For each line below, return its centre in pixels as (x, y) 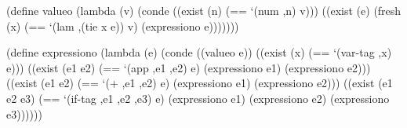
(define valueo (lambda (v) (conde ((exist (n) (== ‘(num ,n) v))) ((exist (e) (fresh (204, 10)
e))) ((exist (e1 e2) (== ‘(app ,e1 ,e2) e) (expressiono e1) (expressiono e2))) (189, 67)
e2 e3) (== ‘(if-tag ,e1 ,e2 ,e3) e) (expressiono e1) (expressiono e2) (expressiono (198, 98)
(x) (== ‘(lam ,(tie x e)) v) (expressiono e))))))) (123, 26)
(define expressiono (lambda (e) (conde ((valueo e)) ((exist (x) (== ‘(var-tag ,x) (199, 52)
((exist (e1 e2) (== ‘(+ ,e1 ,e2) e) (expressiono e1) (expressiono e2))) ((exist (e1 (200, 83)
